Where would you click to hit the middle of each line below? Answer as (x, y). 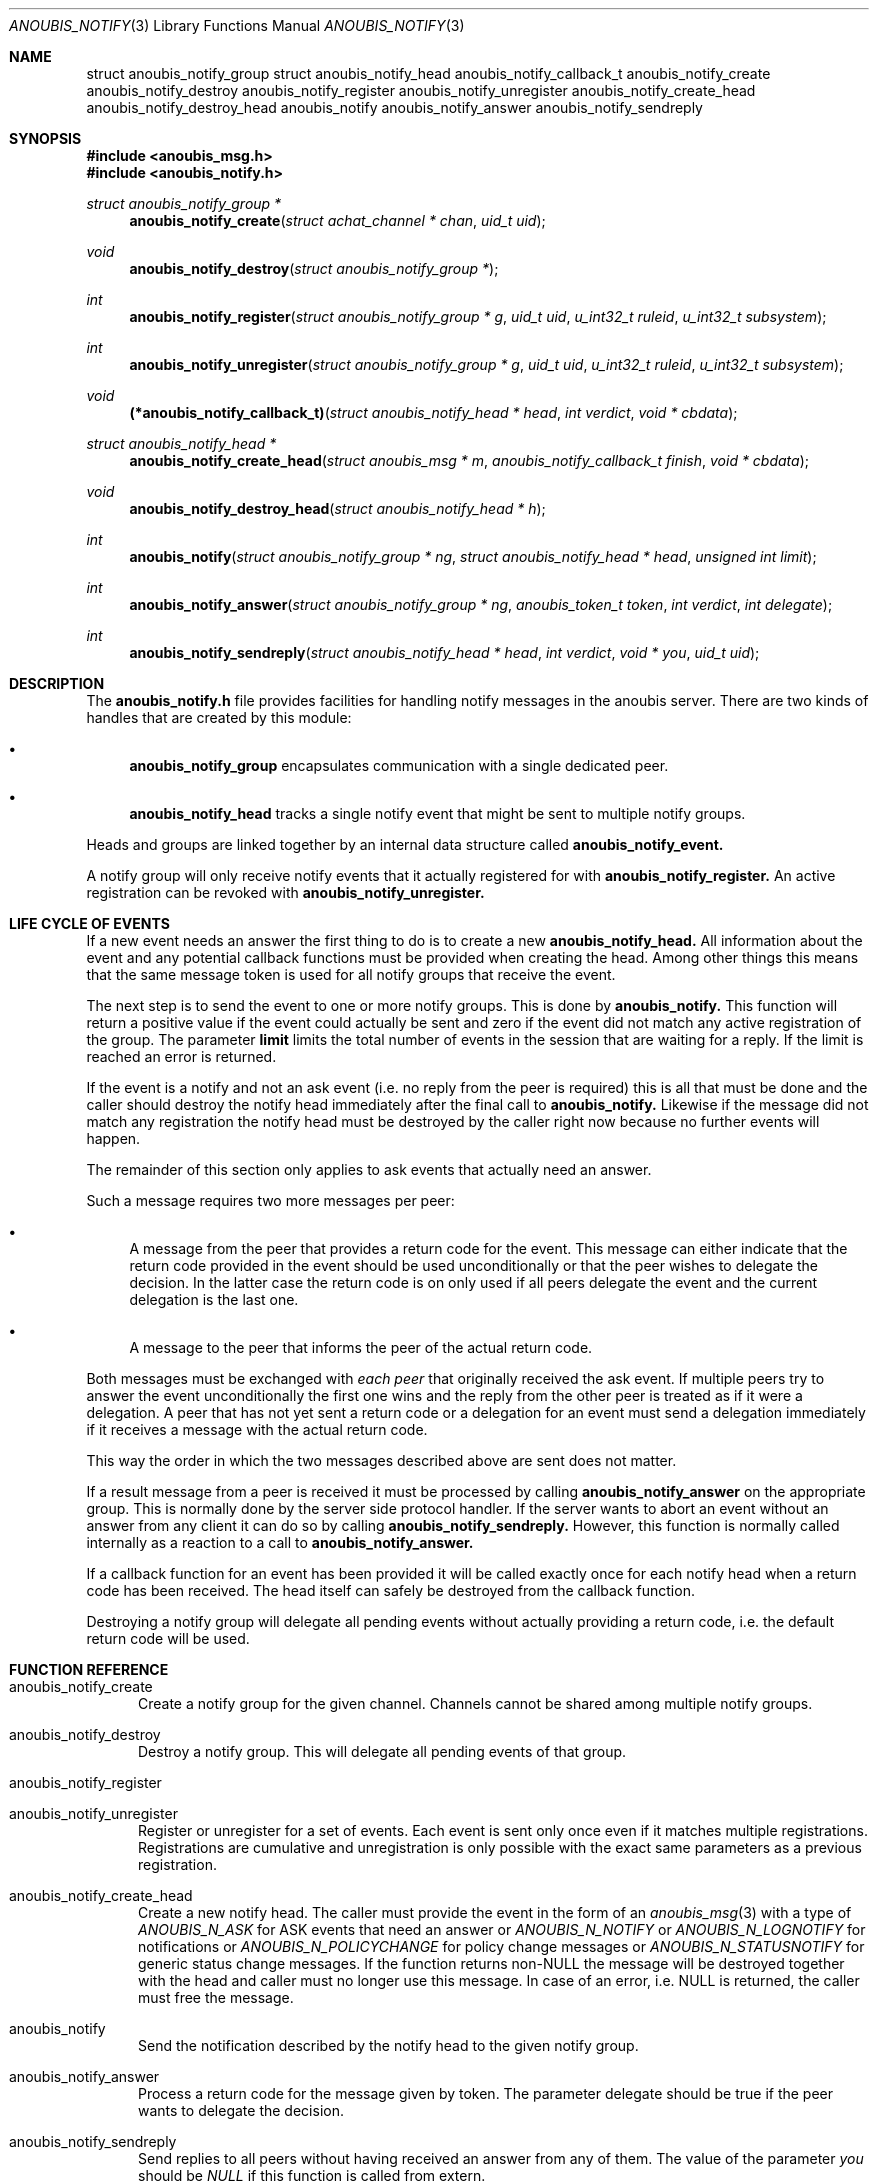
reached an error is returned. (181, 1056)
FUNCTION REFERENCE (89, 1669)
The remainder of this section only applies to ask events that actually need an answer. (369, 1169)
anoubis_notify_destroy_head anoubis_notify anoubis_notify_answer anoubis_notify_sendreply (394, 107)
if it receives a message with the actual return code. (257, 1429)
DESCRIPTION (57, 683)
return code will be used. (168, 1638)
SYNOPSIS (45, 138)
